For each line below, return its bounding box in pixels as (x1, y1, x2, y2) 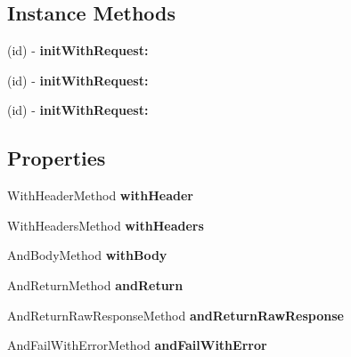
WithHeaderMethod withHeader (7, 186, 193, 205)
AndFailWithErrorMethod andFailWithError (7, 336, 267, 354)
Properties (7, 144, 106, 172)
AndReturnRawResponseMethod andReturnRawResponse (7, 305, 344, 324)
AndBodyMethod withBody (7, 246, 167, 264)
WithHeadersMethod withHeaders (7, 215, 204, 234)
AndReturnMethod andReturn (7, 275, 184, 294)
